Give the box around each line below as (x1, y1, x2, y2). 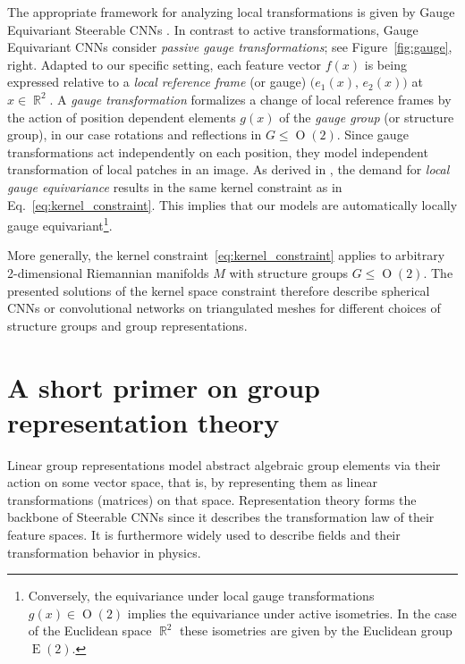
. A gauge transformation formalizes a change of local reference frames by (49, 89, 452, 108)
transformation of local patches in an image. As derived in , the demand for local (7, 160, 450, 179)
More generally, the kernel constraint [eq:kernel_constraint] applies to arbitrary (7, 246, 445, 265)
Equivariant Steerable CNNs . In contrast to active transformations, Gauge (7, 20, 418, 38)
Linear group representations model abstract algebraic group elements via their (7, 455, 441, 474)
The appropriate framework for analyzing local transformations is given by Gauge (7, 3, 455, 21)
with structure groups (229, 263, 348, 282)
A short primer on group (7, 368, 320, 405)
